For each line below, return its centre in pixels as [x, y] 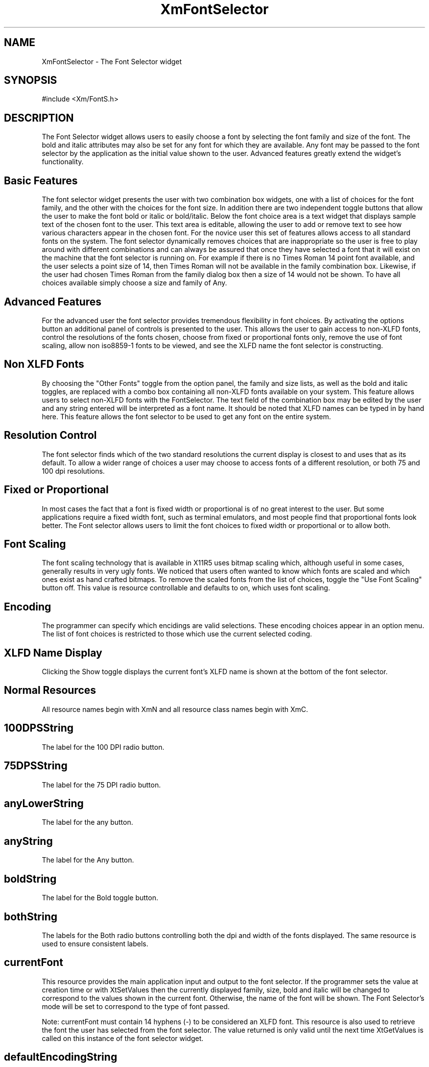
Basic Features [41, 180]
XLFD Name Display [53, 653]
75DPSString [36, 766]
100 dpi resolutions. [73, 471]
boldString [30, 879]
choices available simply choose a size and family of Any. [134, 283]
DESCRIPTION [39, 118]
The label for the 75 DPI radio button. [101, 785]
